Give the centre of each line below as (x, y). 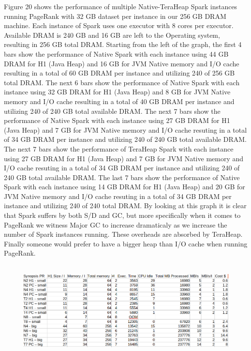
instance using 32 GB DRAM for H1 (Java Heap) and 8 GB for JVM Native (117, 92)
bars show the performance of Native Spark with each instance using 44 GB (116, 53)
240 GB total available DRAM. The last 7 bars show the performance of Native (122, 177)
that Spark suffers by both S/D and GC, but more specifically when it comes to (122, 215)
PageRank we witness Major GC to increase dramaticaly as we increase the (116, 224)
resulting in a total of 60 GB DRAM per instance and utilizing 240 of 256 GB (119, 73)
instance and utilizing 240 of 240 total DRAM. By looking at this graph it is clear (125, 206)
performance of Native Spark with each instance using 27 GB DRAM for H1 (117, 120)
